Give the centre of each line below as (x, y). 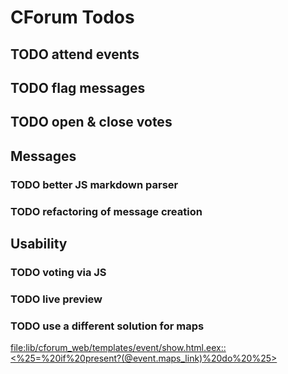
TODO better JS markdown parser (94, 184)
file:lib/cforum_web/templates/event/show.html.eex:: (118, 348)
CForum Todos (72, 17)
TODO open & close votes (91, 122)
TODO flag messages (78, 87)
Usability (39, 243)
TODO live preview (56, 299)
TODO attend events (75, 54)
